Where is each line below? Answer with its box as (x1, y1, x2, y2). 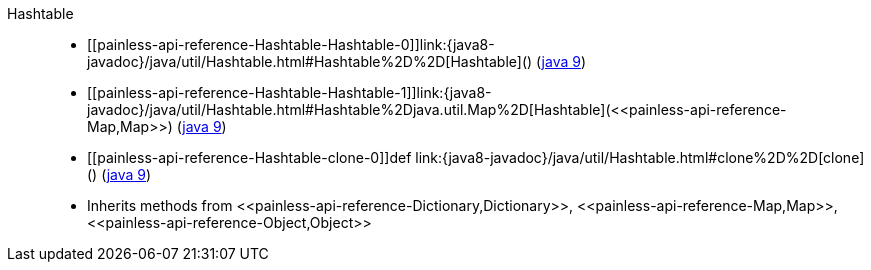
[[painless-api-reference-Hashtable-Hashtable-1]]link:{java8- (87, 84, 492, 101)
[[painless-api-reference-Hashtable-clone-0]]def (87, 149, 412, 166)
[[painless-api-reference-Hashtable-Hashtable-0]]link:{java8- (87, 36, 495, 53)
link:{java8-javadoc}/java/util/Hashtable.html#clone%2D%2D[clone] (415, 149, 865, 166)
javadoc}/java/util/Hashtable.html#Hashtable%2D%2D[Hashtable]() (87, 53, 533, 70)
